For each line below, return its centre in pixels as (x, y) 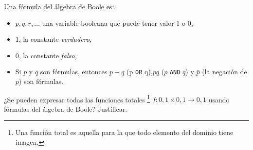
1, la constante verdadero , (53, 39)
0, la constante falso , (46, 55)
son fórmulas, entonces (74, 72)
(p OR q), (140, 72)
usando (219, 99)
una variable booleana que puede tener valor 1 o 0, (117, 23)
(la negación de (225, 72)
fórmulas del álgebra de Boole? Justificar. (66, 108)
